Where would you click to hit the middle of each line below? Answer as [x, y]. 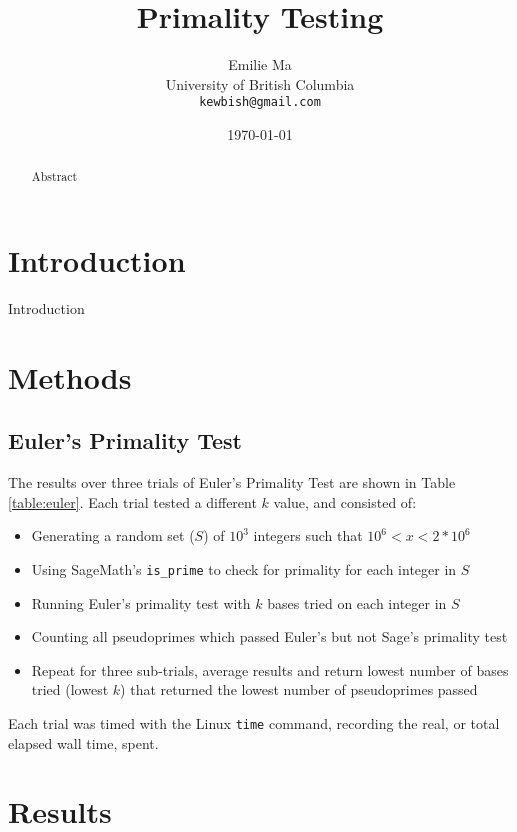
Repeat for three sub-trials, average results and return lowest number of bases [270, 669]
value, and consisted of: [345, 501]
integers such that [308, 535]
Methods [70, 376]
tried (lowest [70, 689]
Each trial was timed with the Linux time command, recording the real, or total [254, 722]
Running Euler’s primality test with [141, 602]
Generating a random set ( [113, 535]
